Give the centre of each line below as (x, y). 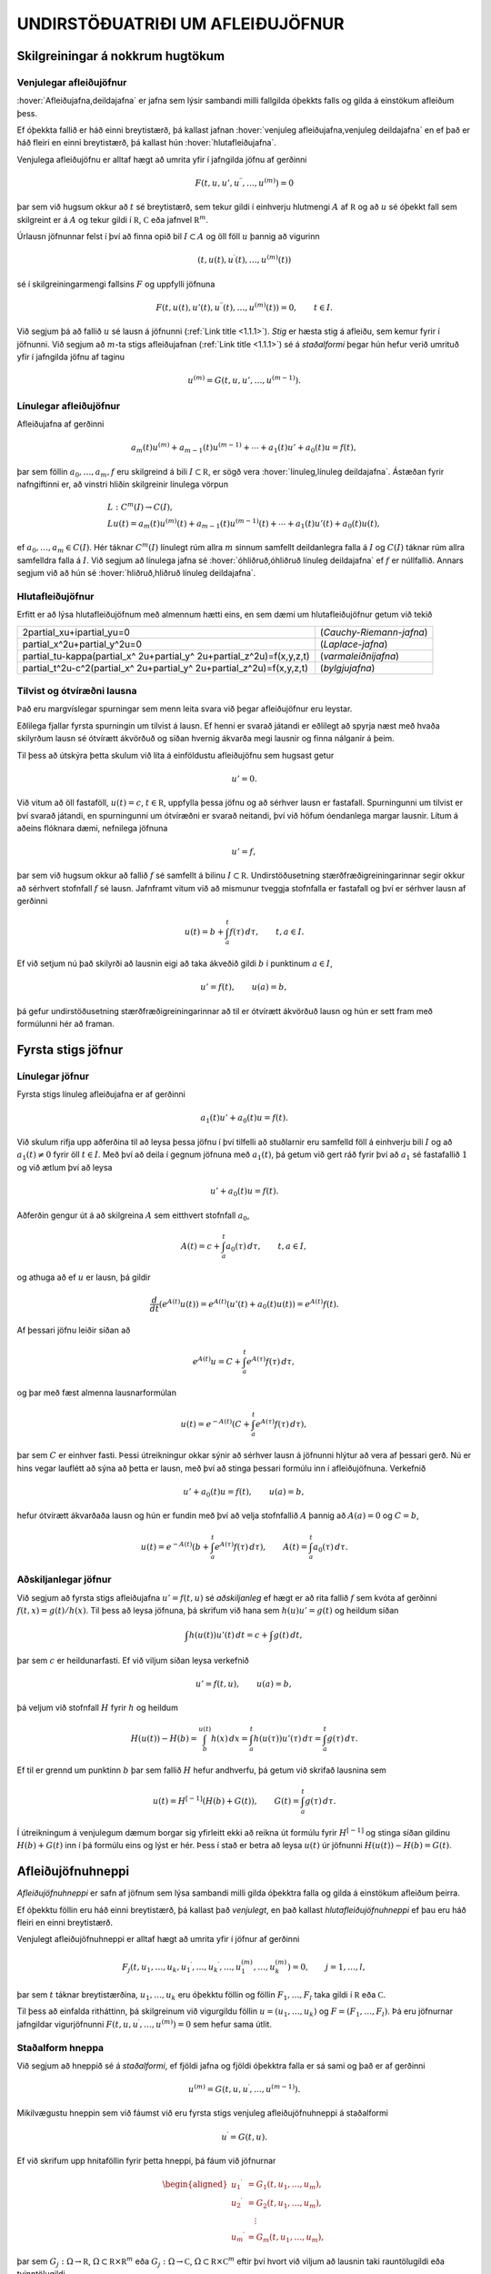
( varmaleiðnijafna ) (360, 656)
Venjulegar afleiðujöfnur (72, 82)
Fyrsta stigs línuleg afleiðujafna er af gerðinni (101, 1094)
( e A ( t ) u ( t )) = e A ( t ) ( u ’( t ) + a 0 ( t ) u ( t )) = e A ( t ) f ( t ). (249, 1304)
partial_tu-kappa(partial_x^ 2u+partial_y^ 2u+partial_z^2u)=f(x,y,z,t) (166, 656)
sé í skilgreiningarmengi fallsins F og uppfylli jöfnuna (116, 284)
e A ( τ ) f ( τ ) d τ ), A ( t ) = (261, 1546)
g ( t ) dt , (288, 1635)
